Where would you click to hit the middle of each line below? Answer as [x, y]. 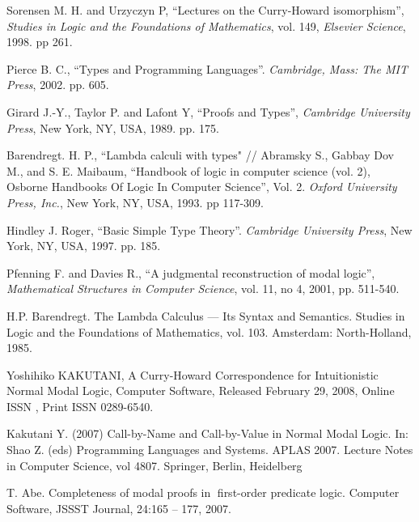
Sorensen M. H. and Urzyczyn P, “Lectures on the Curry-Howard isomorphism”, [205, 10]
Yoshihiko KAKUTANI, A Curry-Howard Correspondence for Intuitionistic [193, 374]
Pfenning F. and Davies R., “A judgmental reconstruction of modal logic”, [191, 272]
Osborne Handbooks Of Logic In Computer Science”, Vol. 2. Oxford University [202, 187]
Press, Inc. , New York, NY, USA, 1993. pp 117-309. [135, 202]
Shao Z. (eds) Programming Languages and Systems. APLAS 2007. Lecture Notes [210, 450]
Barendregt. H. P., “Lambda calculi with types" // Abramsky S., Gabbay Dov [200, 155]
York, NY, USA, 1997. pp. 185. [84, 246]
